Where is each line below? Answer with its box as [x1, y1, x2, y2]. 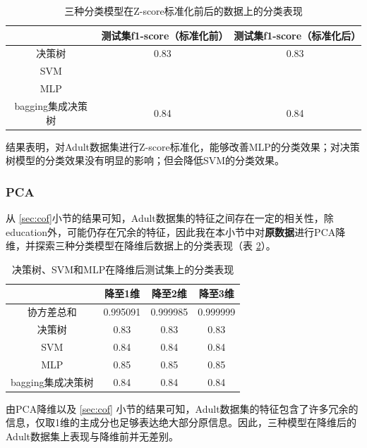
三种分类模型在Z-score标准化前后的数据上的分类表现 [64, 4, 303, 18]
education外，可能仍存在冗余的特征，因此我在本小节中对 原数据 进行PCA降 [6, 224, 346, 239]
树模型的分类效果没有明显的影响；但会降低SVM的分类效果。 [6, 153, 285, 168]
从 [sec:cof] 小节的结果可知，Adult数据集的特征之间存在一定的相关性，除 [6, 211, 334, 225]
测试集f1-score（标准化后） [234, 27, 361, 42]
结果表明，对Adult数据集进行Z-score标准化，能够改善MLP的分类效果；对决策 [6, 139, 360, 154]
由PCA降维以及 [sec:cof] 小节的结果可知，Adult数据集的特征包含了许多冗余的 [6, 401, 359, 416]
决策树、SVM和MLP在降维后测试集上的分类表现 [11, 261, 234, 276]
